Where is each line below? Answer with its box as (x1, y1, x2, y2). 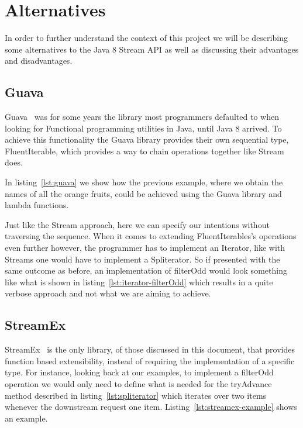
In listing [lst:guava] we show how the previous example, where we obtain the (5, 176, 283, 188)
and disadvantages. (5, 54, 73, 67)
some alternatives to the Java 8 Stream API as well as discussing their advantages (5, 43, 299, 55)
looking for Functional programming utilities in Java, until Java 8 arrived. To (5, 122, 282, 134)
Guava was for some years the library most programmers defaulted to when (5, 111, 279, 123)
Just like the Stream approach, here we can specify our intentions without (5, 218, 270, 230)
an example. (5, 412, 48, 424)
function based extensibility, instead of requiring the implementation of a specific (5, 354, 295, 367)
